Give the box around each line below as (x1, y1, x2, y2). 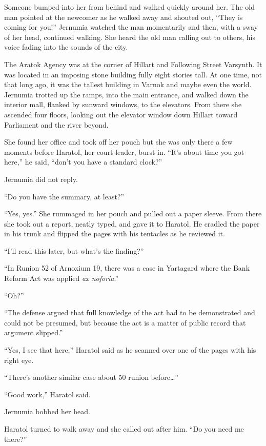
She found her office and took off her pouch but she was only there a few (4, 136, 233, 147)
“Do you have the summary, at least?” (4, 191, 125, 201)
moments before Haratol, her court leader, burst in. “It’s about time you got (4, 146, 244, 157)
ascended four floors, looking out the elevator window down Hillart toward (4, 109, 238, 119)
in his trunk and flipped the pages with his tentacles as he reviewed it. (4, 228, 225, 239)
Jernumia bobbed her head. (4, 406, 90, 417)
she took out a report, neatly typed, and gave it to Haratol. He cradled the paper (4, 218, 260, 229)
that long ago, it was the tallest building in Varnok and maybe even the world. (4, 79, 252, 90)
